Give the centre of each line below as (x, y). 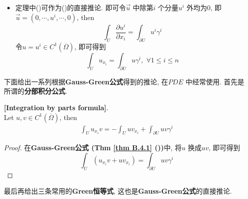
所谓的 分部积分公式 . (36, 91)
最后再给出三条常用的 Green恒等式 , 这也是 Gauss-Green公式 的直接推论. (118, 191)
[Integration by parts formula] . (56, 107)
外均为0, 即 (204, 7)
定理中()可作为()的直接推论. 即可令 (71, 7)
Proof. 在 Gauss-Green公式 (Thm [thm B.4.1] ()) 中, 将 (93, 148)
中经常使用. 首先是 (215, 81)
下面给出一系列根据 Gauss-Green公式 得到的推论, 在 (86, 81)
